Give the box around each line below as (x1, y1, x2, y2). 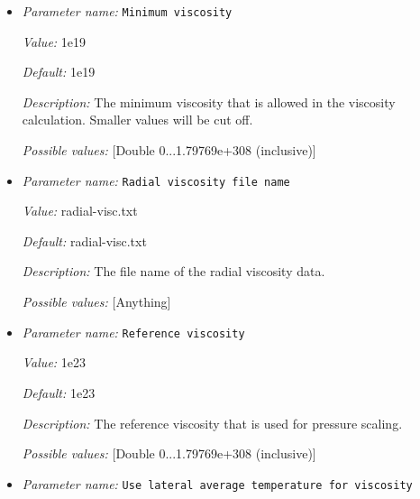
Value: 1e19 (22, 32, 87, 51)
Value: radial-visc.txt (22, 201, 138, 220)
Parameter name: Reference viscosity (22, 322, 245, 341)
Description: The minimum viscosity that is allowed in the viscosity (22, 92, 396, 111)
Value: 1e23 (22, 353, 87, 372)
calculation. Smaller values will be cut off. (22, 110, 253, 129)
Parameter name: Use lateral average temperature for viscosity (22, 474, 413, 493)
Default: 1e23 (22, 383, 96, 402)
